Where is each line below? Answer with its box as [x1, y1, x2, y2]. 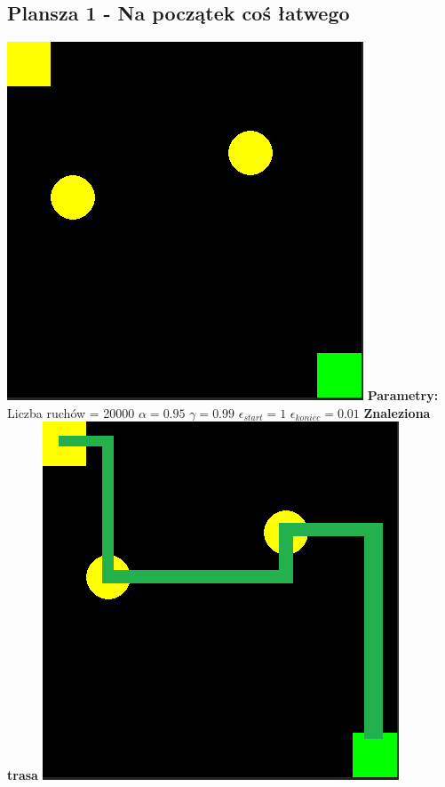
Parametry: [367, 386, 439, 405]
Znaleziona [363, 403, 431, 422]
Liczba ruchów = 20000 [7, 403, 135, 422]
